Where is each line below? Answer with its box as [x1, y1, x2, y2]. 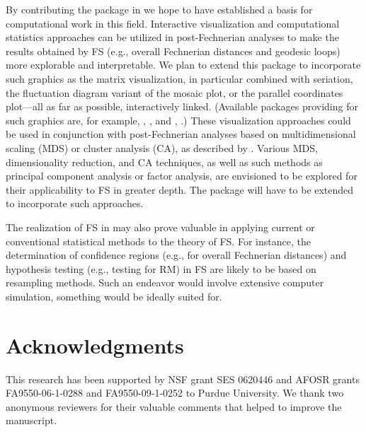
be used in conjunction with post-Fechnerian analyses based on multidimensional [6, 127, 356, 141]
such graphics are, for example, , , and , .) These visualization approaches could [6, 112, 351, 127]
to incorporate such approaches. [6, 196, 144, 211]
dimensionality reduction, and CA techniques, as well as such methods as [6, 154, 323, 169]
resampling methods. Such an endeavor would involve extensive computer [6, 275, 324, 290]
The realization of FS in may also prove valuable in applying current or [6, 219, 315, 234]
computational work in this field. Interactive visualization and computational [6, 16, 340, 30]
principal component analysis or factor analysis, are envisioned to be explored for [6, 168, 358, 183]
